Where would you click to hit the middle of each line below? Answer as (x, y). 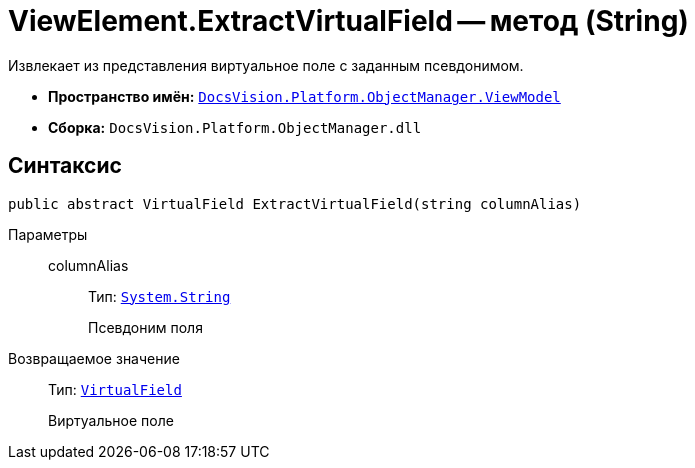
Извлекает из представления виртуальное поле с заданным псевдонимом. (266, 65)
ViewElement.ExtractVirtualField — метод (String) (348, 21)
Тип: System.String (159, 296)
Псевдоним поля (145, 327)
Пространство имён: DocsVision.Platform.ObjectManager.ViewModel (304, 96)
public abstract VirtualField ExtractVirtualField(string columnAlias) (295, 203)
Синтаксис (65, 166)
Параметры (48, 234)
